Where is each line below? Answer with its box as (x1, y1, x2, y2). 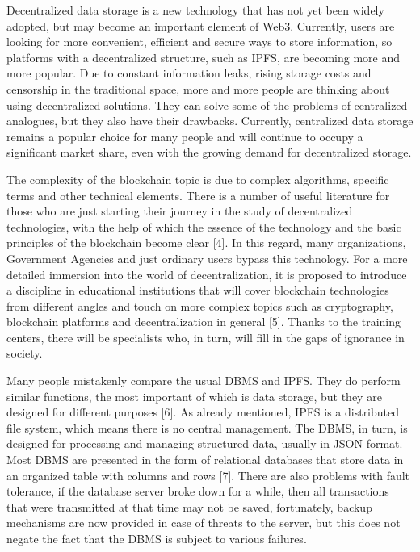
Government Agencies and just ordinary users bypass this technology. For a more (6, 249, 408, 266)
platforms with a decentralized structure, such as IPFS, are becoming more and (6, 48, 401, 65)
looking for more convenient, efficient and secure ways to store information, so (6, 33, 393, 50)
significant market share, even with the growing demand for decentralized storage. (6, 144, 412, 161)
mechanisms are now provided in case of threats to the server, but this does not (6, 514, 401, 531)
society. (6, 345, 43, 362)
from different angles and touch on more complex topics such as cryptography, (6, 297, 393, 314)
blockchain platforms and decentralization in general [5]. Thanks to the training (6, 313, 401, 330)
